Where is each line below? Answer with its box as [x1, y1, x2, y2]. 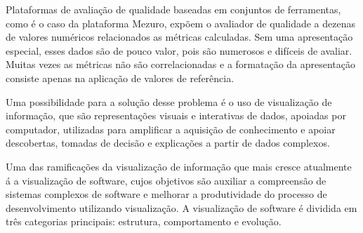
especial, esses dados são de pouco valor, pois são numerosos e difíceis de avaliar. [6, 43, 352, 58]
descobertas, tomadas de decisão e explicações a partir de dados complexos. [6, 135, 330, 150]
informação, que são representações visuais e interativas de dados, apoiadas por [6, 108, 346, 123]
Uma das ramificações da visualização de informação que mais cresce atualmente [6, 159, 352, 173]
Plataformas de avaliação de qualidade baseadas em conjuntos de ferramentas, [6, 2, 341, 16]
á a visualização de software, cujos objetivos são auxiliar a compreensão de [6, 173, 326, 187]
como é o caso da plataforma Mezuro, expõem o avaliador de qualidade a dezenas [6, 15, 356, 30]
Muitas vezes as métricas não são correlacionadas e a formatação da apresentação [6, 57, 356, 72]
